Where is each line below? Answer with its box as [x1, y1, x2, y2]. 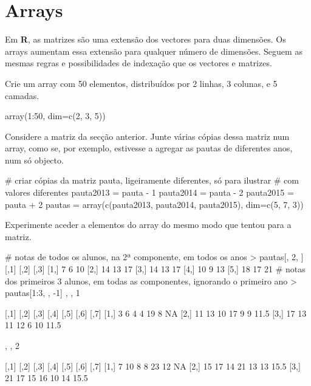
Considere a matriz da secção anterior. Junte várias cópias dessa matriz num [5, 129, 290, 142]
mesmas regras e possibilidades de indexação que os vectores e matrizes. [5, 57, 272, 69]
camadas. [5, 89, 39, 102]
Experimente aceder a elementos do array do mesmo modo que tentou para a [5, 218, 292, 231]
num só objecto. [5, 153, 64, 166]
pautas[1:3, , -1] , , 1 [5, 286, 80, 299]
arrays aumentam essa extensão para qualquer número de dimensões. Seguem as [5, 44, 302, 57]
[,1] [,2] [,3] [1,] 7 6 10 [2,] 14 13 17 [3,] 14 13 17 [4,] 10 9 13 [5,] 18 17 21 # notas [5, 263, 306, 275]
